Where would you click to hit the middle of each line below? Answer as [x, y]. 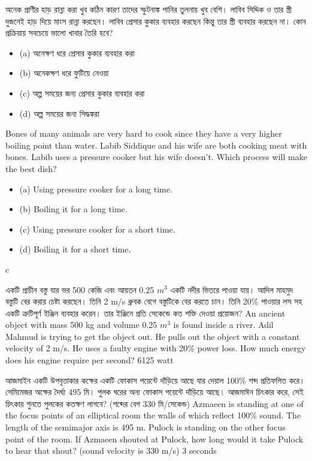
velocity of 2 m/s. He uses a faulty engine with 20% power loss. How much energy [156, 348]
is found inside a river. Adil [223, 325]
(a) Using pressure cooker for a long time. [96, 189]
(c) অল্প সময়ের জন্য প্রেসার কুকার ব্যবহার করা [82, 93]
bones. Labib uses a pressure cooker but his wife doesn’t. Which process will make [156, 157]
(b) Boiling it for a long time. [73, 209]
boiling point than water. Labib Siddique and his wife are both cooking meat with [156, 145]
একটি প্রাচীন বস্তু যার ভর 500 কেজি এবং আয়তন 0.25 [80, 289]
